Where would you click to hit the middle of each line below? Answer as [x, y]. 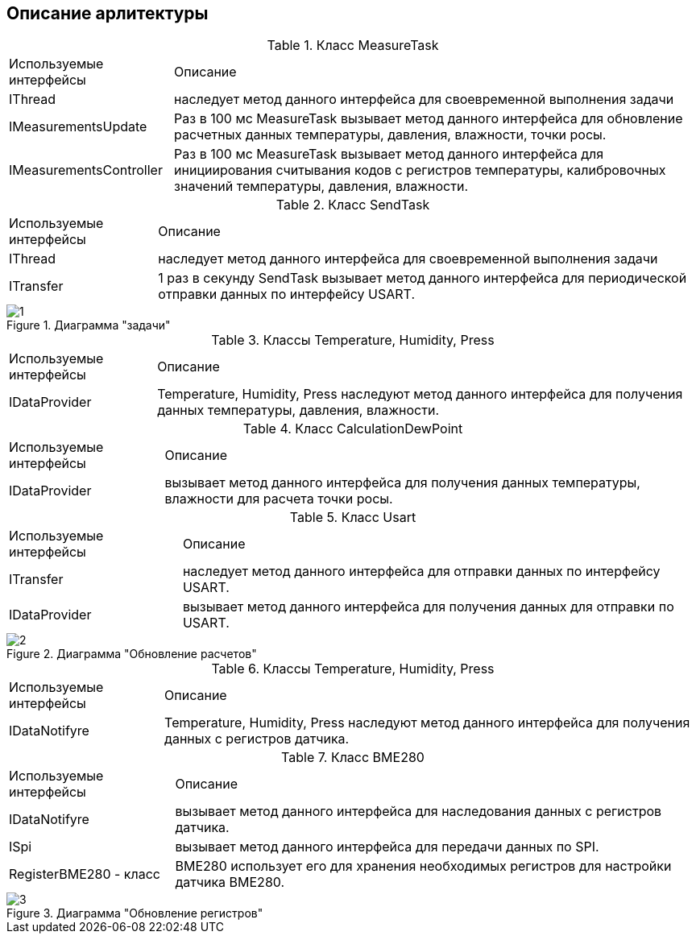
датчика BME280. [230, 882]
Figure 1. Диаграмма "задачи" [89, 325]
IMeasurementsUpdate [78, 127]
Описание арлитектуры [108, 13]
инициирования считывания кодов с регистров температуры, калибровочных [420, 170]
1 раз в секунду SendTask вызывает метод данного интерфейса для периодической [423, 278]
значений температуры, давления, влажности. [321, 186]
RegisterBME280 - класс [85, 874]
